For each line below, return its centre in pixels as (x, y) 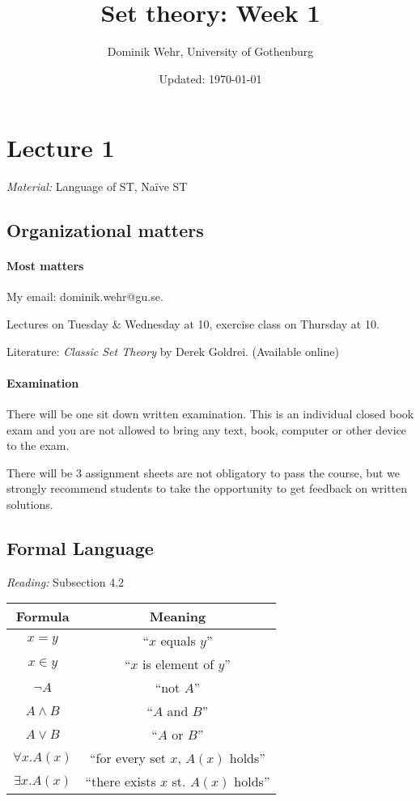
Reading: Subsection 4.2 (66, 581)
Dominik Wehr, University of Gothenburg (210, 51)
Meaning (178, 617)
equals (178, 641)
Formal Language (80, 547)
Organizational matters (105, 230)
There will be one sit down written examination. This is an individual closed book (210, 413)
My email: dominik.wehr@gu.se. (85, 297)
